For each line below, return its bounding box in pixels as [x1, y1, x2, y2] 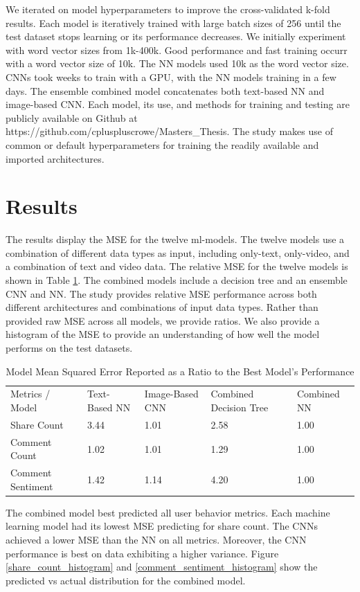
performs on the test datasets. [6, 341, 133, 355]
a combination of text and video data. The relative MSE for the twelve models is [6, 259, 348, 273]
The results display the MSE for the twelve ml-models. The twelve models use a [6, 232, 345, 246]
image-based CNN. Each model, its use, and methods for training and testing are [6, 97, 350, 111]
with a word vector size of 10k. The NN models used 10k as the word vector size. [6, 56, 349, 71]
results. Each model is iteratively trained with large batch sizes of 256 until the [6, 15, 341, 30]
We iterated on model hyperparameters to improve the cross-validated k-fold [6, 2, 330, 16]
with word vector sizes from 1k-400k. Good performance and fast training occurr [6, 42, 348, 57]
